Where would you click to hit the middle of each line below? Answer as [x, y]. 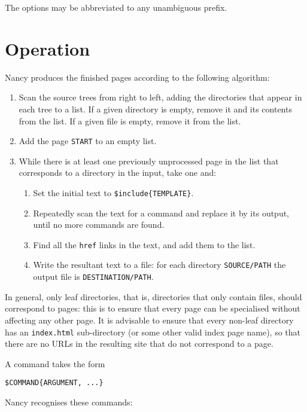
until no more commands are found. [99, 225]
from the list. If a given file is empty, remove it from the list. [130, 120]
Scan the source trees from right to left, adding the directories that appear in [160, 97]
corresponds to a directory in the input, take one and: [118, 173]
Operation [48, 48]
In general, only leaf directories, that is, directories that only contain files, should [153, 296]
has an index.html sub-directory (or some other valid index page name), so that [153, 332]
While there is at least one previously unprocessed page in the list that [149, 161]
